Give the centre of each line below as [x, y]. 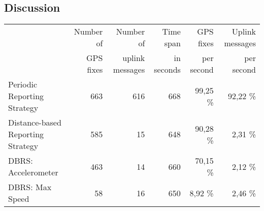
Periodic [23, 84]
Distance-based [35, 123]
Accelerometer [33, 172]
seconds [167, 70]
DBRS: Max [30, 187]
